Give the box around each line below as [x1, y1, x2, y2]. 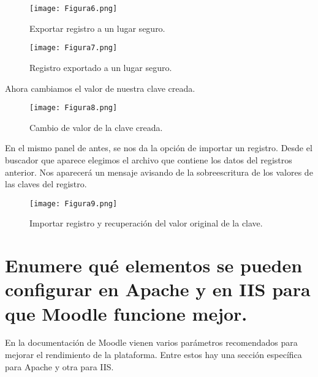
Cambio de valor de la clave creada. [29, 121, 163, 133]
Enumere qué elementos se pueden [5, 253, 303, 278]
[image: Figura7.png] [29, 43, 118, 53]
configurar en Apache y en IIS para [5, 277, 311, 302]
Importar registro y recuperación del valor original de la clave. [29, 217, 263, 230]
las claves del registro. [5, 177, 87, 190]
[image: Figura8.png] [29, 103, 118, 113]
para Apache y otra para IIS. [5, 360, 114, 373]
